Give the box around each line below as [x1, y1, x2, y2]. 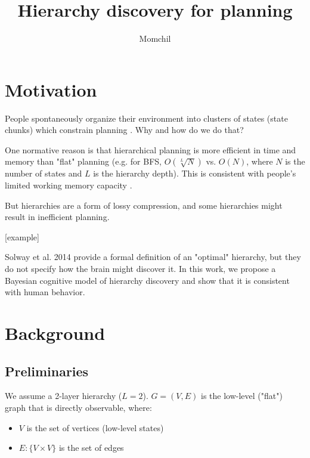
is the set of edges [58, 441, 124, 454]
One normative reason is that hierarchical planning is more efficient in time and [5, 143, 296, 156]
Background [5, 320, 106, 345]
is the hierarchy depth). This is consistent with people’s [93, 167, 296, 180]
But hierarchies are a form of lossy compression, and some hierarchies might [5, 199, 283, 211]
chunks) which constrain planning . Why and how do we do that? [5, 123, 244, 136]
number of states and [5, 167, 82, 180]
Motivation [5, 77, 97, 101]
